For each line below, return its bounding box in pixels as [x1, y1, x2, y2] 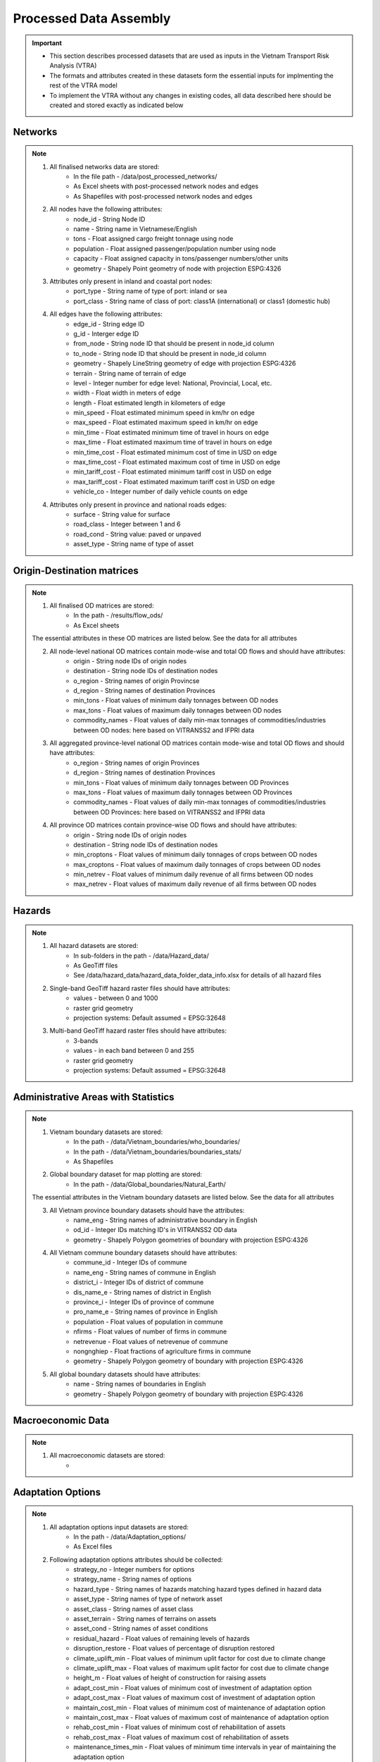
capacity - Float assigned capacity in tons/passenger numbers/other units [73, 254, 289, 263]
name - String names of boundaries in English [73, 1380, 206, 1388]
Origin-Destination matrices [13, 565, 139, 577]
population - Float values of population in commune [73, 1317, 223, 1326]
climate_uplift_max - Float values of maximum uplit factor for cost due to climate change [73, 1663, 329, 1672]
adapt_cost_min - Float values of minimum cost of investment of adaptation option [73, 1683, 312, 1692]
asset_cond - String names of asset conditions [73, 1625, 208, 1633]
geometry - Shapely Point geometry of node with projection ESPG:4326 [73, 264, 281, 273]
